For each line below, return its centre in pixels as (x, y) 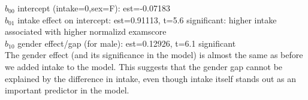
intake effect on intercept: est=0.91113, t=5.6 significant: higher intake (147, 19)
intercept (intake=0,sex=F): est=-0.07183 (94, 8)
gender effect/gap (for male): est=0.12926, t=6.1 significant (127, 43)
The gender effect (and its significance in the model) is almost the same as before (154, 55)
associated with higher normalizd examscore (86, 31)
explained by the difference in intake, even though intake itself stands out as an (151, 78)
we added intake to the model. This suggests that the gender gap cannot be (144, 66)
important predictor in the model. (67, 90)
